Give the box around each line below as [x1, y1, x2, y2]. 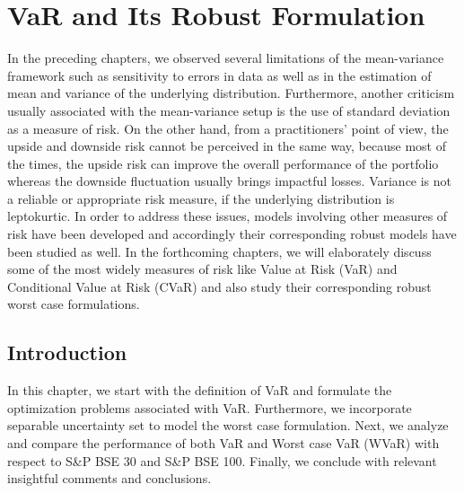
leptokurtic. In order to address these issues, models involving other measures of [7, 207, 448, 225]
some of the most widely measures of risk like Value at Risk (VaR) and [7, 260, 398, 278]
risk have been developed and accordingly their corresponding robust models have [7, 224, 457, 243]
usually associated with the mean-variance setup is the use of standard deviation [7, 101, 451, 119]
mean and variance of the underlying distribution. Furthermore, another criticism [7, 84, 455, 102]
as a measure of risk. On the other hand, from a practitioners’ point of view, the [7, 119, 449, 137]
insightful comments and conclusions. [7, 469, 212, 488]
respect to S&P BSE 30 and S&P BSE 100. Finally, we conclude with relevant [7, 451, 437, 470]
